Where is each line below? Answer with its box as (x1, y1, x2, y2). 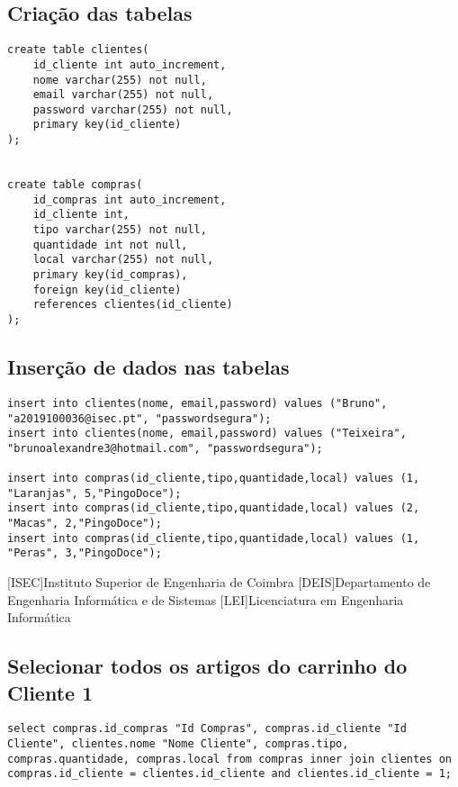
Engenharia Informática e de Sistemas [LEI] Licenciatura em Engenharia (7, 590, 404, 609)
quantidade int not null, (32, 238, 188, 251)
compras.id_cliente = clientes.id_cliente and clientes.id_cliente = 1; (7, 767, 452, 781)
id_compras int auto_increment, (32, 193, 227, 206)
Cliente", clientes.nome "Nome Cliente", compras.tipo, (7, 737, 349, 751)
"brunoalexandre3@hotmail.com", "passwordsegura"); (7, 441, 323, 455)
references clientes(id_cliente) (32, 298, 233, 312)
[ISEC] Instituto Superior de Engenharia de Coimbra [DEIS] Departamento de (7, 573, 431, 592)
